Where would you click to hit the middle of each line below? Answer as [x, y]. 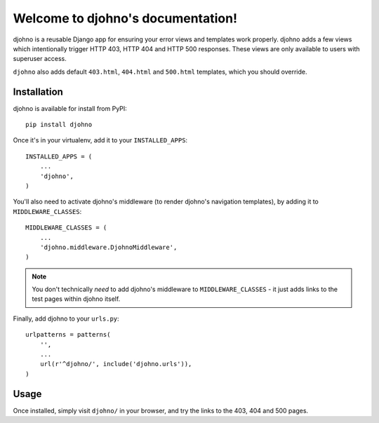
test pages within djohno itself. [76, 299]
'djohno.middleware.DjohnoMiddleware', [108, 247]
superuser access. [40, 59]
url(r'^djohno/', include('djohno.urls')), [116, 364]
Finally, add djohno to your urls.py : [66, 318]
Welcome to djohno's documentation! [125, 18]
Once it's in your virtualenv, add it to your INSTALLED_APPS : [100, 140]
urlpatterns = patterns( [68, 335]
